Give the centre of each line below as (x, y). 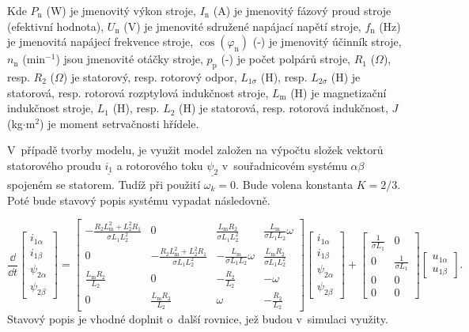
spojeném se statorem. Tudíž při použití (104, 184)
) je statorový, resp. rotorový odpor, (150, 76)
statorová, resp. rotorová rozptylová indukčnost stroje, (138, 92)
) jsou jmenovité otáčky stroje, (129, 59)
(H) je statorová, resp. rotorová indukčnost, (284, 108)
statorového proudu (54, 165)
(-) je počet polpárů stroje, (286, 59)
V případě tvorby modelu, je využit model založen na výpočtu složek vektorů (195, 150)
